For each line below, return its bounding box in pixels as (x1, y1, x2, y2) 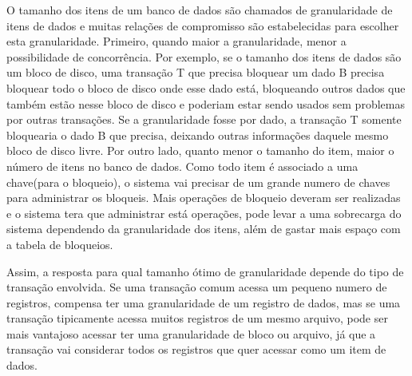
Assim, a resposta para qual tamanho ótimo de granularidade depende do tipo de (6, 263, 404, 279)
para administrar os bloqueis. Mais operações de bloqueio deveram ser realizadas (6, 189, 401, 206)
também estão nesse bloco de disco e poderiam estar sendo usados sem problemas (6, 95, 405, 112)
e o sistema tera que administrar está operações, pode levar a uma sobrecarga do (6, 204, 402, 221)
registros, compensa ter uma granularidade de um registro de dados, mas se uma (6, 294, 401, 311)
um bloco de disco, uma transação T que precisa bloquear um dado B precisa (6, 64, 385, 81)
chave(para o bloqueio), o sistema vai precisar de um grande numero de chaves (6, 173, 390, 190)
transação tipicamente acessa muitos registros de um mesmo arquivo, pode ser (6, 310, 388, 327)
